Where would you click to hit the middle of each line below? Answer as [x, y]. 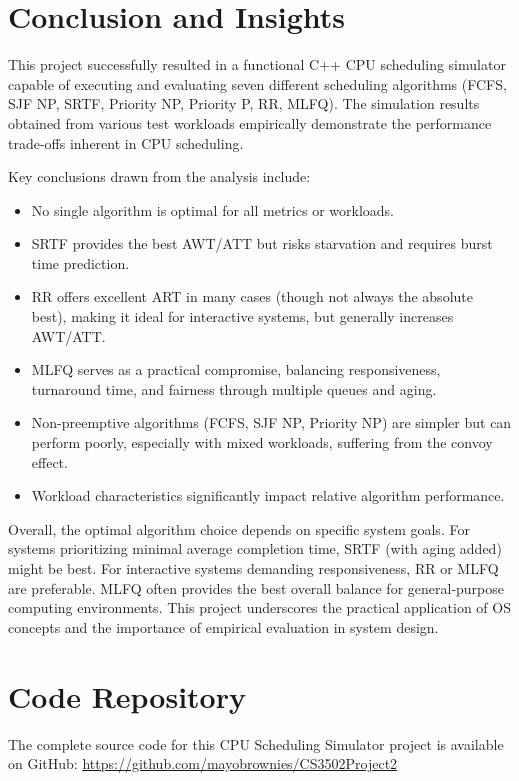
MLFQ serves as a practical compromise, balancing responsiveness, [236, 369]
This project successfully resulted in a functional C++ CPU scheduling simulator [257, 64]
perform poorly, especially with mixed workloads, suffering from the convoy [262, 442]
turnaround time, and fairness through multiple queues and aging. [234, 388]
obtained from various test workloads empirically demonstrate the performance [250, 122]
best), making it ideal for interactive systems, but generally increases [242, 316]
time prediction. [80, 262]
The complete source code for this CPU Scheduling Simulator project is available [256, 743]
